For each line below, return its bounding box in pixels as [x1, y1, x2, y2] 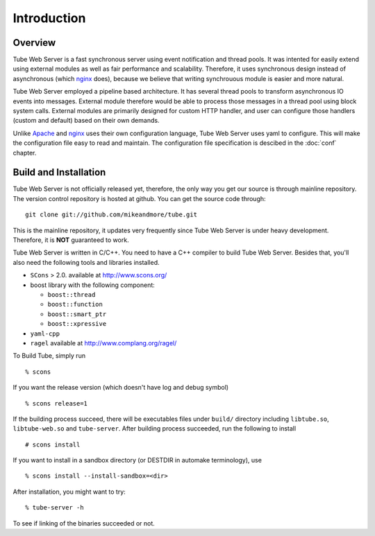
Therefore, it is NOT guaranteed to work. [12, 236, 129, 244]
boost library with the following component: [30, 281, 156, 289]
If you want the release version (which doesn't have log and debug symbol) [12, 383, 229, 392]
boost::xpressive [47, 320, 107, 328]
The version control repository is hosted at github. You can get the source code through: [12, 194, 267, 202]
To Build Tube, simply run [12, 352, 86, 360]
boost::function [47, 300, 103, 309]
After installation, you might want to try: [12, 487, 126, 496]
